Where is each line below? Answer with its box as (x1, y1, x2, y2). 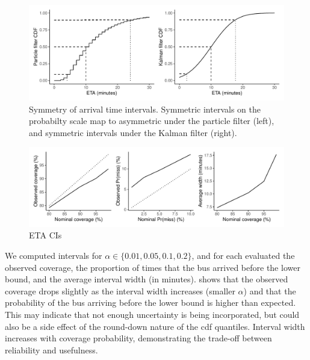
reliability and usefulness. (5, 343, 98, 356)
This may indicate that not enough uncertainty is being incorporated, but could (5, 308, 300, 321)
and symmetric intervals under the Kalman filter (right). (29, 126, 237, 138)
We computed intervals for (5, 249, 102, 262)
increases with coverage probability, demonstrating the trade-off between (5, 332, 272, 344)
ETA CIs (29, 229, 62, 241)
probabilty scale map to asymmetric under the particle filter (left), (29, 114, 274, 127)
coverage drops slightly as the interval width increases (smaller (5, 284, 235, 297)
